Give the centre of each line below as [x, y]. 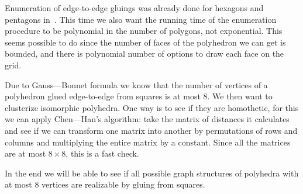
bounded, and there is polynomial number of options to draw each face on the [144, 53]
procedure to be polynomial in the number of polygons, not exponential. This [144, 31]
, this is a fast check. [102, 153]
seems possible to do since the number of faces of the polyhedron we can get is [145, 42]
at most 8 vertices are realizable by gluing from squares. [105, 184]
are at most [25, 153]
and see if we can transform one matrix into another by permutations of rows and [151, 130]
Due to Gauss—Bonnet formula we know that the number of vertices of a [136, 84]
